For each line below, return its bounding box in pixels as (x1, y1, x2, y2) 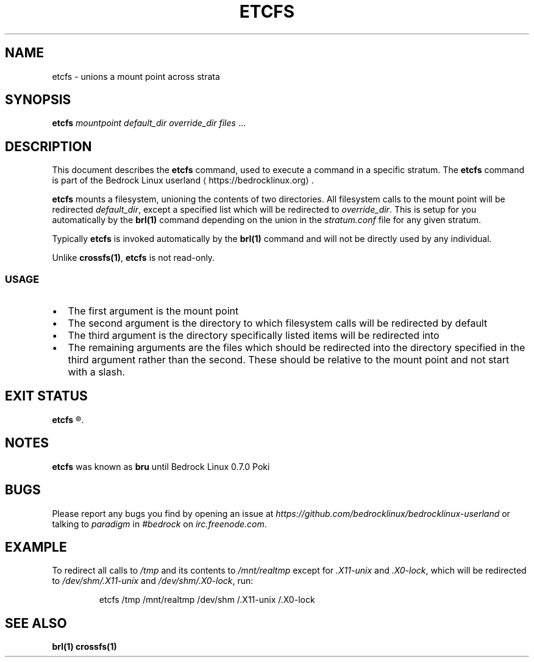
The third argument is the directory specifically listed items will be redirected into (68, 329, 440, 342)
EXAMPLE (5, 539, 67, 555)
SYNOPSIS (5, 92, 71, 108)
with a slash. (68, 366, 125, 379)
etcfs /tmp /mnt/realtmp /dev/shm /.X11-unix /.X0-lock (99, 594, 315, 605)
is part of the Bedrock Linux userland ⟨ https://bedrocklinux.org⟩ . (52, 175, 314, 186)
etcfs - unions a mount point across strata (52, 71, 220, 82)
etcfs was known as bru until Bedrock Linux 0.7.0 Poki (52, 461, 270, 472)
